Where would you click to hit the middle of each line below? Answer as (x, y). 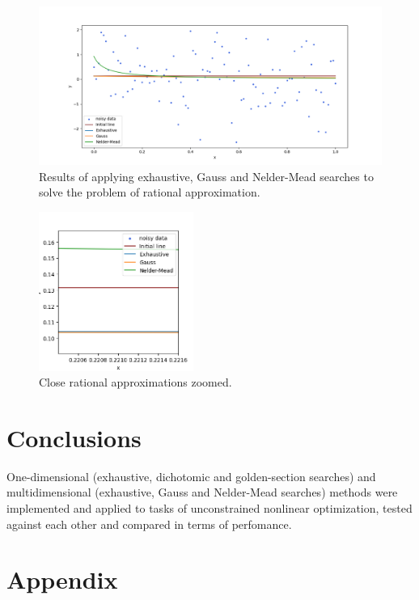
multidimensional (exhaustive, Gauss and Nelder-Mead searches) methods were (202, 492)
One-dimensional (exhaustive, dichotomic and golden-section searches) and (191, 476)
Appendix (62, 579)
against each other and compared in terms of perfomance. (149, 524)
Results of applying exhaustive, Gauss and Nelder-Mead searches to (206, 176)
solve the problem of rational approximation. (150, 192)
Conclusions (74, 437)
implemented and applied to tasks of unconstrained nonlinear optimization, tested (209, 508)
